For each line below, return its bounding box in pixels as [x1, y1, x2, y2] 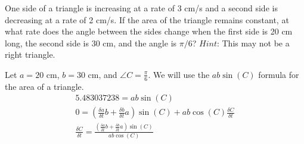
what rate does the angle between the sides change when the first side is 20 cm [5, 25, 293, 37]
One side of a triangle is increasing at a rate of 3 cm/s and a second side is [5, 2, 278, 14]
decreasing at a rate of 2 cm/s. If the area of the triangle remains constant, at [5, 13, 289, 26]
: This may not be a [216, 36, 290, 49]
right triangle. [5, 48, 55, 61]
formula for [258, 68, 299, 80]
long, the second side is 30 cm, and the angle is [5, 36, 177, 49]
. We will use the [148, 68, 210, 80]
